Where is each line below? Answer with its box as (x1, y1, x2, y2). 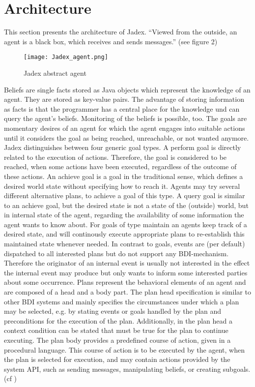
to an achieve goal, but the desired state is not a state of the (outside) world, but (4, 200, 249, 210)
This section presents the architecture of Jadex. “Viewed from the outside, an (4, 27, 237, 37)
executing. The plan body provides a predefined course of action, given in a (4, 335, 231, 345)
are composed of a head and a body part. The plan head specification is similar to (4, 287, 251, 297)
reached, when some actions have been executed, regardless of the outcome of (4, 161, 237, 172)
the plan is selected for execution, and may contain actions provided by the (4, 354, 230, 364)
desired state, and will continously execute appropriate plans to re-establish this (4, 229, 245, 239)
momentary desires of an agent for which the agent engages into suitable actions (4, 122, 245, 133)
